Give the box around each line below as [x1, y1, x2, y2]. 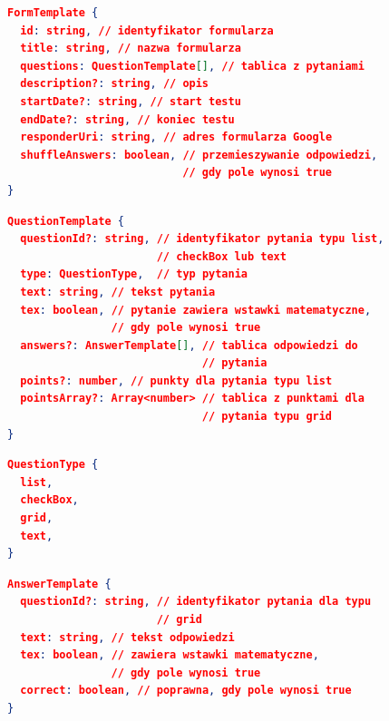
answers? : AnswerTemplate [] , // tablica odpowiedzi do [20, 338, 358, 352]
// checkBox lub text [156, 249, 287, 263]
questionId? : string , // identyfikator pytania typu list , [20, 232, 384, 246]
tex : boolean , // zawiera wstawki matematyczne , [20, 648, 319, 662]
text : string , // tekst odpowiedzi [20, 630, 235, 644]
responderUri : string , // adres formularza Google [20, 131, 333, 144]
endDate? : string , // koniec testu [20, 112, 235, 126]
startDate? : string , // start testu [20, 94, 241, 108]
